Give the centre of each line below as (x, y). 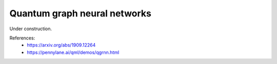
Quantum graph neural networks (80, 13)
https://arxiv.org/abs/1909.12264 (61, 45)
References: (22, 38)
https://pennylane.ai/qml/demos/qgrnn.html (73, 52)
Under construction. (31, 29)
